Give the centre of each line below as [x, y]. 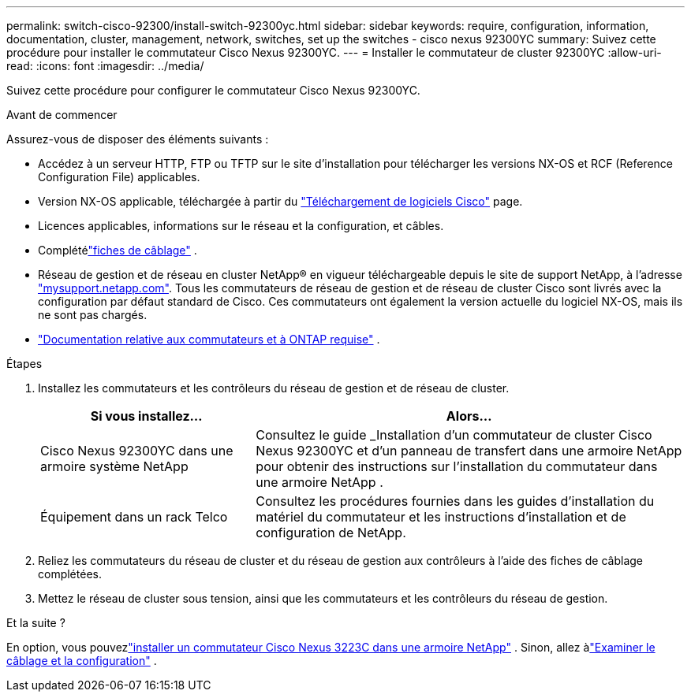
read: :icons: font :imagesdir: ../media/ [105, 66]
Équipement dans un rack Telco [134, 517]
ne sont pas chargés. [93, 315]
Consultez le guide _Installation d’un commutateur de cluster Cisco [454, 435]
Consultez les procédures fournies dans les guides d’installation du [455, 501]
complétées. [70, 574]
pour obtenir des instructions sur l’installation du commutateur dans [457, 466]
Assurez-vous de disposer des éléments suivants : [138, 139]
